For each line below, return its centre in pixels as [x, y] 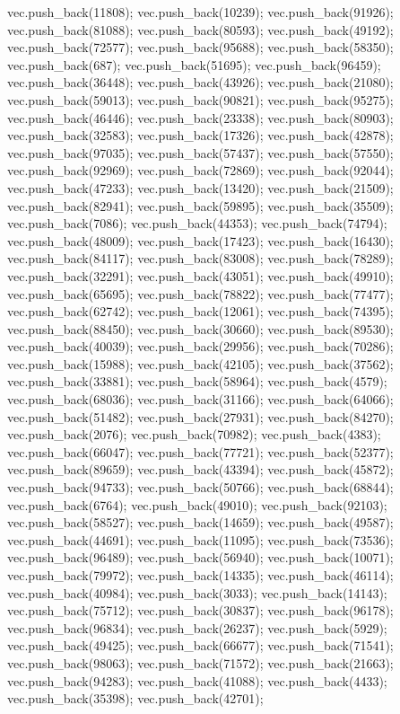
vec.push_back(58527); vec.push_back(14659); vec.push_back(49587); [200, 522]
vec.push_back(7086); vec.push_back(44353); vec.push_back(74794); [197, 223]
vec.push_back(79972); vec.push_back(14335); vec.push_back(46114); [200, 575]
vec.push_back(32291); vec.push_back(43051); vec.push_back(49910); [200, 275]
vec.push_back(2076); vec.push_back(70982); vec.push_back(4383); [194, 434]
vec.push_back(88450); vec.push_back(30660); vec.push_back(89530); [200, 328]
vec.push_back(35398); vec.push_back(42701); [135, 698]
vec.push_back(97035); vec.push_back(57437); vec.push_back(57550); [200, 152]
